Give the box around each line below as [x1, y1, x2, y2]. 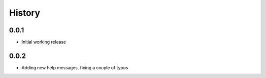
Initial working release [21, 39, 66, 45]
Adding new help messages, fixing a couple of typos [21, 64, 128, 71]
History [9, 7, 40, 18]
